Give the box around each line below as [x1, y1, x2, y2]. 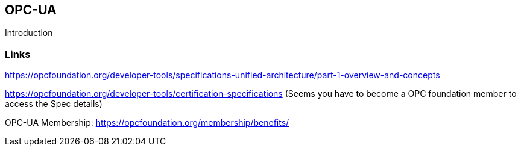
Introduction [5, 28, 53, 39]
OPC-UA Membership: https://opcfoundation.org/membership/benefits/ [5, 117, 289, 128]
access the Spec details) [5, 99, 103, 109]
